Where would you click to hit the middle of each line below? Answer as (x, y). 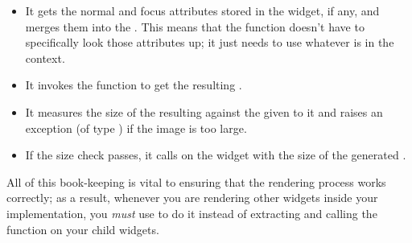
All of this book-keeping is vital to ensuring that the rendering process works (196, 181)
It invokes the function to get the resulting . (134, 85)
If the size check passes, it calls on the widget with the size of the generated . (216, 155)
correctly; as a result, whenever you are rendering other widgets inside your (192, 198)
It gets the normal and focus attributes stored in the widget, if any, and (202, 10)
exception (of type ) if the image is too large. (136, 128)
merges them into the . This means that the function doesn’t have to (195, 26)
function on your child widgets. (83, 229)
